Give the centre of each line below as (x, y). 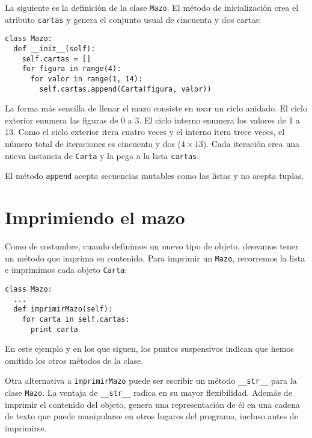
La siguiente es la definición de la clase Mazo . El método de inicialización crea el (152, 7)
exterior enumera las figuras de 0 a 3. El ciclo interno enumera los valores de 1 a (153, 120)
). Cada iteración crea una (251, 144)
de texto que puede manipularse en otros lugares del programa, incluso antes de (151, 416)
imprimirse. (26, 427)
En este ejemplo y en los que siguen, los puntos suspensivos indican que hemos (149, 349)
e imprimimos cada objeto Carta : (66, 270)
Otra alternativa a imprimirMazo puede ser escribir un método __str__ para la (151, 380)
